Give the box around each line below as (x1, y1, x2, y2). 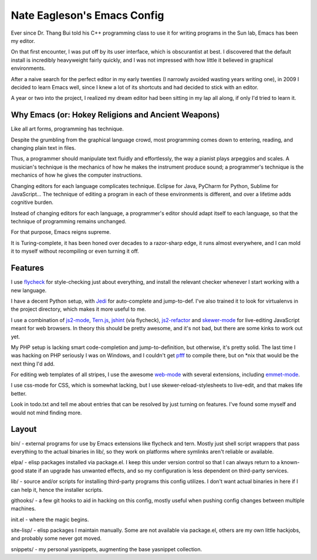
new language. (11, 287, 47, 294)
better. (11, 390, 27, 397)
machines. (11, 505, 36, 512)
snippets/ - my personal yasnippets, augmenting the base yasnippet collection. (11, 545, 203, 552)
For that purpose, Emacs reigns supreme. (11, 229, 111, 236)
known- (281, 459, 300, 466)
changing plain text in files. (11, 144, 76, 151)
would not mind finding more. (11, 409, 82, 416)
